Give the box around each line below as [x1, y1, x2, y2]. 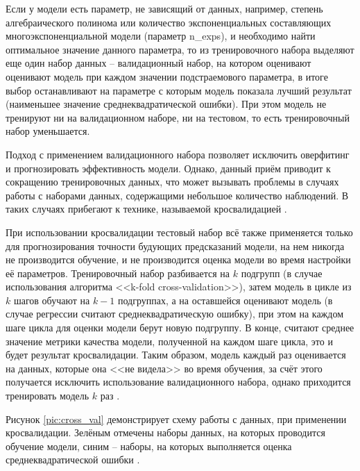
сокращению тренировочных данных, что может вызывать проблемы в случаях [6, 174, 339, 189]
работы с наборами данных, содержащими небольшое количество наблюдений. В [6, 188, 349, 202]
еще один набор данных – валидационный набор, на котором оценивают [6, 56, 311, 70]
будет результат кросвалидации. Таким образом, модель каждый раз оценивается [6, 347, 346, 362]
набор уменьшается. [6, 124, 90, 138]
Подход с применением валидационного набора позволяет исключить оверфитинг [6, 147, 350, 161]
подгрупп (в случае [241, 265, 323, 280]
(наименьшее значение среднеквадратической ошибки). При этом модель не [6, 97, 327, 111]
